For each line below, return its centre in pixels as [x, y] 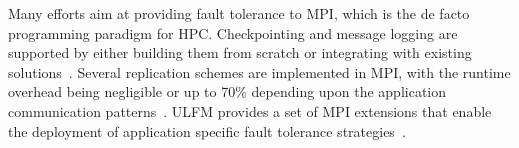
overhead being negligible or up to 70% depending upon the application [227, 91]
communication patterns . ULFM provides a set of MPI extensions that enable [250, 110]
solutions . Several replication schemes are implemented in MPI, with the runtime [259, 71]
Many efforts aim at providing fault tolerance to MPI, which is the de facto [239, 13]
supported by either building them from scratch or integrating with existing [240, 52]
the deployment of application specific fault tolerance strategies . [207, 130]
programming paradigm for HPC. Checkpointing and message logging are [233, 32]
